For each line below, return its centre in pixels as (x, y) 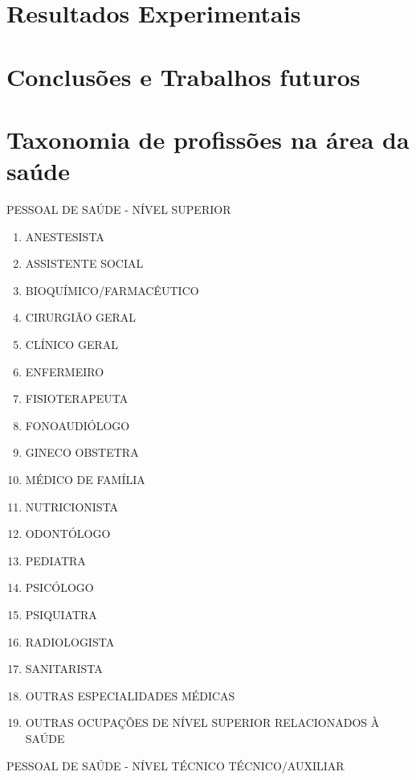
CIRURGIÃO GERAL (81, 317)
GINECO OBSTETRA (82, 452)
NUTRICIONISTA (72, 506)
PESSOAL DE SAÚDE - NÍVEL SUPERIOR (119, 209)
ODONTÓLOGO (68, 534)
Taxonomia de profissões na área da (208, 139)
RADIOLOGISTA (70, 641)
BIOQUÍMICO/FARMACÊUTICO (112, 290)
